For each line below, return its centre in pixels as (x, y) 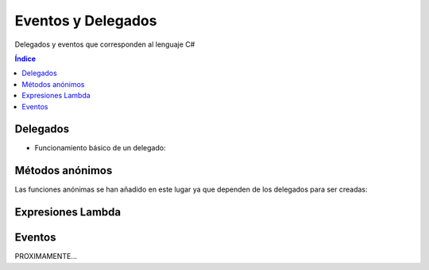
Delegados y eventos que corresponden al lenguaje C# (105, 44)
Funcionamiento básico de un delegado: (100, 148)
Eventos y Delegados (86, 21)
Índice (25, 59)
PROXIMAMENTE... (46, 257)
